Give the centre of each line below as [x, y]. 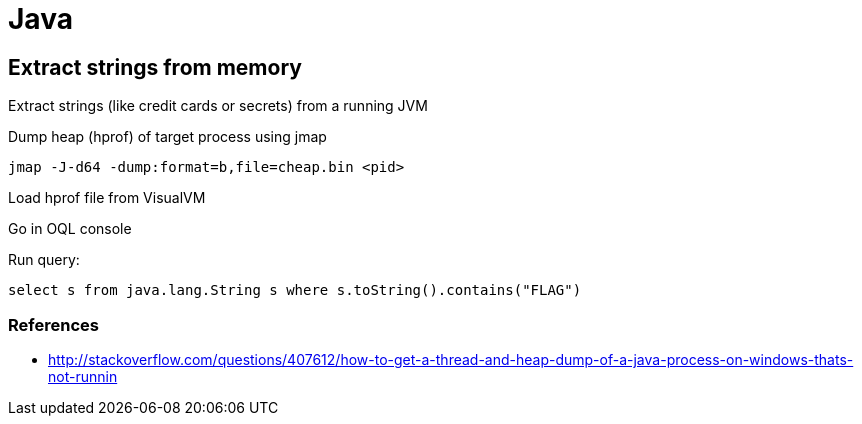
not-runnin [83, 376]
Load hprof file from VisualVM [107, 198]
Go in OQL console [70, 229]
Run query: [44, 260]
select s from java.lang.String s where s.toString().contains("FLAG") [295, 290]
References [53, 324]
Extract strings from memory [155, 67]
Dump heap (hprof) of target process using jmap [167, 137]
